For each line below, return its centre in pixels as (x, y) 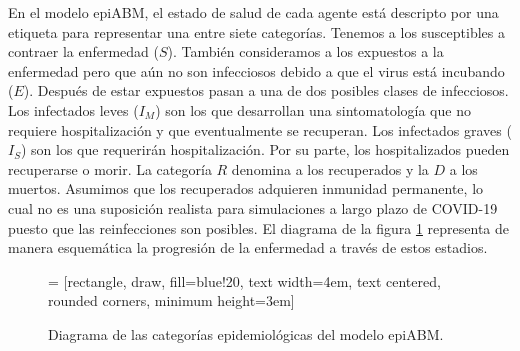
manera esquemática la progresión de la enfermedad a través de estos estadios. (248, 247)
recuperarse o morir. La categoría (110, 168)
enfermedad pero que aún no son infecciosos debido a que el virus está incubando (256, 70)
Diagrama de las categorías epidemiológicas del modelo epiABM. (246, 333)
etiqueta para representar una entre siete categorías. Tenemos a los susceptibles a (256, 31)
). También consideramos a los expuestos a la (305, 51)
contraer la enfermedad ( (84, 51)
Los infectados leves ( (73, 109)
